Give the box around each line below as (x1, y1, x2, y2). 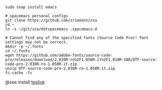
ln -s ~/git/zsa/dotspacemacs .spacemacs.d (5, 26, 97, 31)
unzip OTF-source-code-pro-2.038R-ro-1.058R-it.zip (5, 66, 115, 71)
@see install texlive (5, 79, 45, 85)
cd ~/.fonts (5, 48, 30, 53)
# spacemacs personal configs (5, 13, 68, 18)
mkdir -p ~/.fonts (5, 44, 43, 49)
